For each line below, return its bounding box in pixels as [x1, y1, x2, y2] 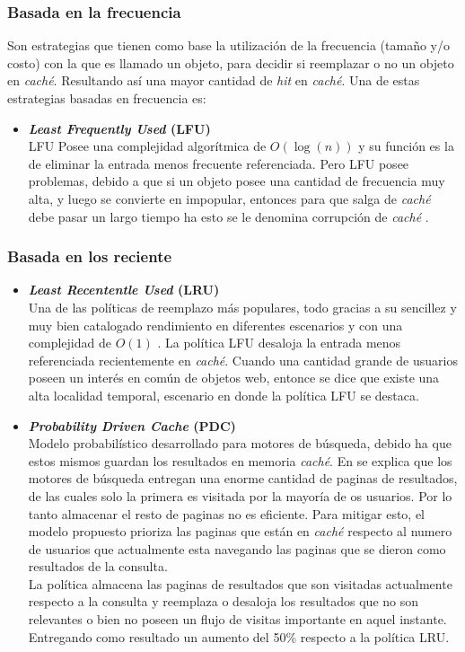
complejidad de [28, 333, 111, 352]
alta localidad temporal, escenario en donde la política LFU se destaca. [28, 385, 419, 404]
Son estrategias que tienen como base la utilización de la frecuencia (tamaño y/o [7, 36, 450, 55]
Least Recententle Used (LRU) [28, 280, 220, 299]
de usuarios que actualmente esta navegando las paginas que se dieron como [28, 539, 446, 558]
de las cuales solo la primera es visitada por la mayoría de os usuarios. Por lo [28, 486, 452, 505]
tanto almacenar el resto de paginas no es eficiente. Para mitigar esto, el [28, 504, 426, 523]
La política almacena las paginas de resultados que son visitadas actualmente [28, 574, 452, 593]
